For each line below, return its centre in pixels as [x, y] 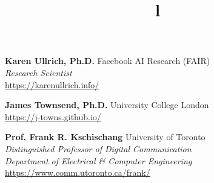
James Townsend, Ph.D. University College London [107, 105]
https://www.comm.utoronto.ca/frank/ [78, 172]
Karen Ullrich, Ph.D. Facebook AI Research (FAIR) [108, 61]
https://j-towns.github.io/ [53, 116]
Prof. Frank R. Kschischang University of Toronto [105, 137]
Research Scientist [38, 72]
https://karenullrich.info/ [52, 84]
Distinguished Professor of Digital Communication [98, 148]
